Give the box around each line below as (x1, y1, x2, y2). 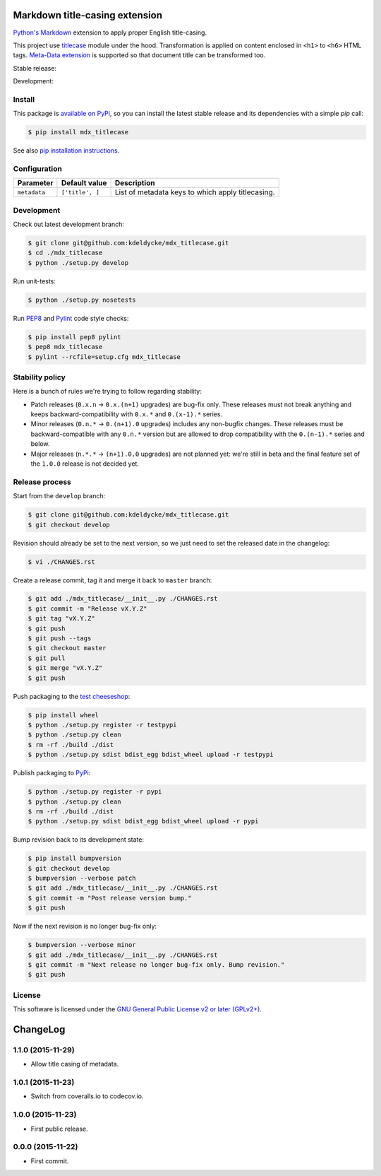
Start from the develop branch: (13, 492, 106, 500)
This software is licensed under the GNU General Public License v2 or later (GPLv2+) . (13, 1005, 262, 1013)
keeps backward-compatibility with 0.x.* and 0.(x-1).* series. (30, 410, 222, 418)
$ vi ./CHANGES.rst (28, 558, 95, 565)
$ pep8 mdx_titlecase (28, 343, 103, 351)
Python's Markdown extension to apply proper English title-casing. (13, 28, 207, 37)
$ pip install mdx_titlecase (28, 128, 129, 136)
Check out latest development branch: (13, 220, 125, 229)
